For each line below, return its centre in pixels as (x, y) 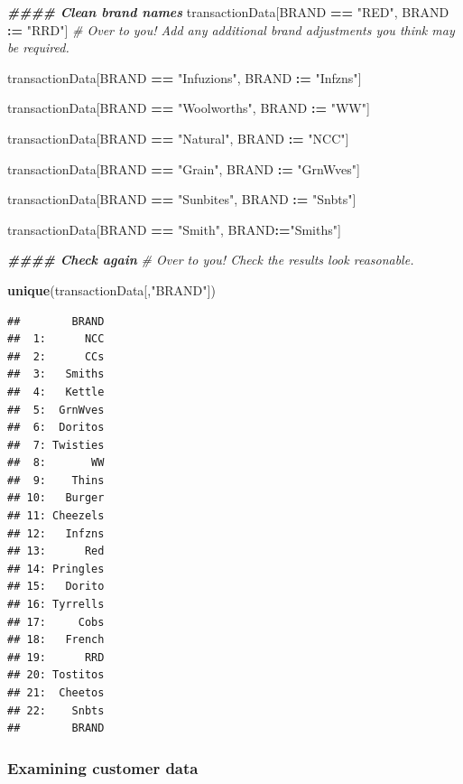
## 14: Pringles (56, 569)
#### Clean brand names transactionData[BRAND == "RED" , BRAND (228, 12)
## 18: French (56, 640)
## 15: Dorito (56, 587)
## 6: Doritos (56, 428)
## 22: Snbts (56, 710)
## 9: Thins (56, 480)
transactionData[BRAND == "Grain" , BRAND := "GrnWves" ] (184, 168)
